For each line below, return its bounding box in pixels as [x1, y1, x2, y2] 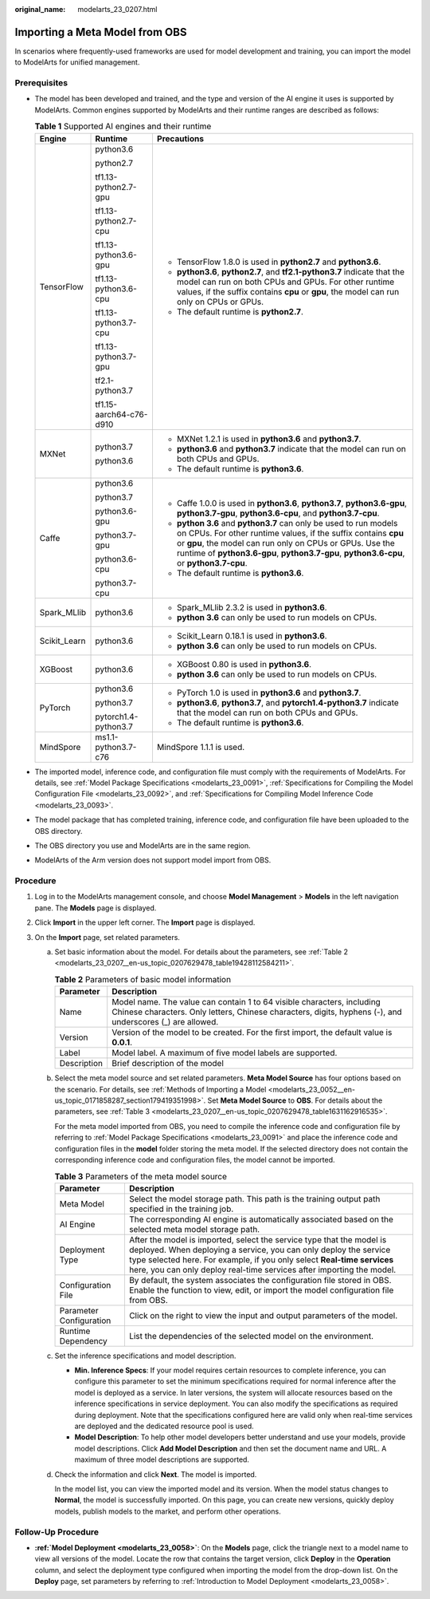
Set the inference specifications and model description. [54, 1351, 236, 1360]
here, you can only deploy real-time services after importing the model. [128, 1264, 397, 1275]
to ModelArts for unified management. [14, 57, 140, 67]
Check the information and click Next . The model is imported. [54, 1469, 257, 1479]
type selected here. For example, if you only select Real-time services [128, 1254, 394, 1265]
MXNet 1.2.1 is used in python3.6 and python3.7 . [176, 433, 362, 444]
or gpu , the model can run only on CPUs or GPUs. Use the [176, 537, 396, 548]
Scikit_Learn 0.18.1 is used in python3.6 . [176, 630, 327, 642]
